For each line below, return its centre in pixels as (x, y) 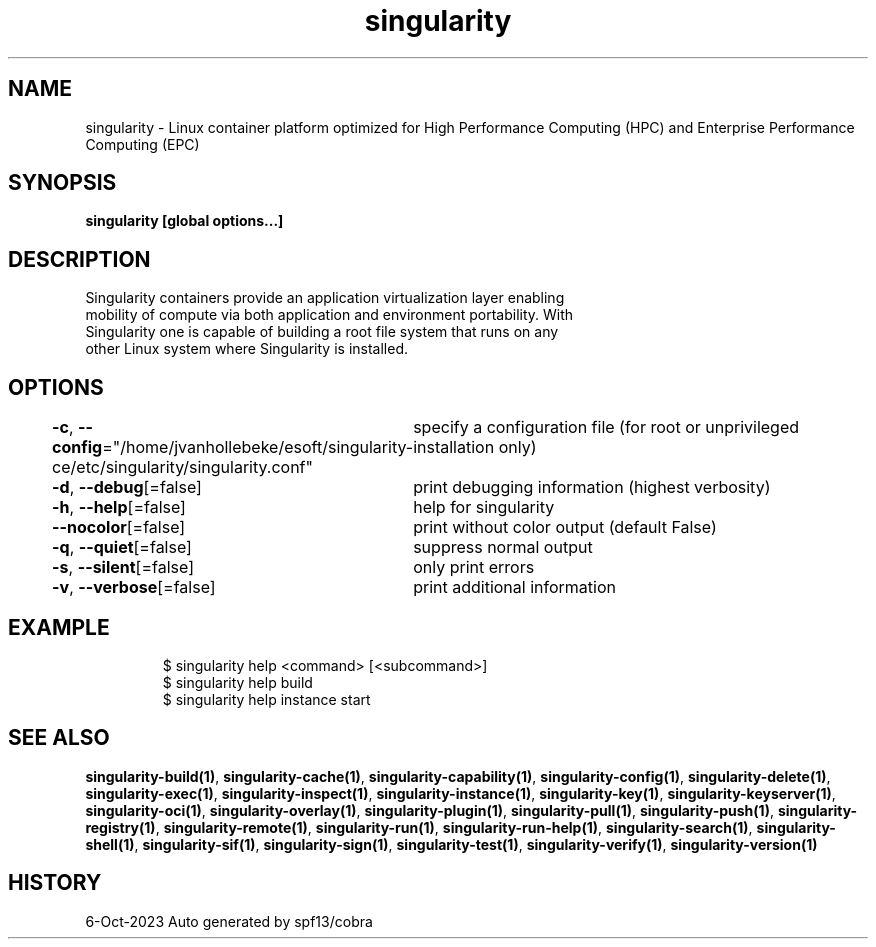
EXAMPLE (59, 627)
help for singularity (484, 507)
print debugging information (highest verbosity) (592, 487)
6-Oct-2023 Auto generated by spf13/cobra (229, 921)
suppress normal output (503, 547)
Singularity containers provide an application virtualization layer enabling (325, 298)
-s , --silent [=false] (123, 567)
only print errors (474, 567)
